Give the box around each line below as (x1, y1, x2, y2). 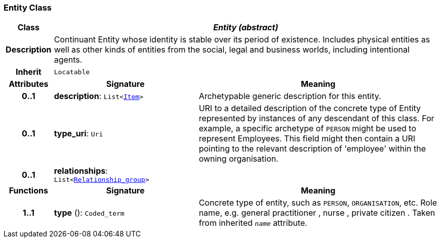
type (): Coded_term (54, 208, 125, 218)
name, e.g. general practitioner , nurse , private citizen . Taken (198, 208, 435, 218)
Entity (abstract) (213, 22, 278, 33)
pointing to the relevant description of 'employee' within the (198, 143, 426, 154)
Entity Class (4, 3, 52, 13)
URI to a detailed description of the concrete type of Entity (198, 103, 421, 114)
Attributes (9, 79, 49, 89)
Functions (9, 185, 48, 196)
